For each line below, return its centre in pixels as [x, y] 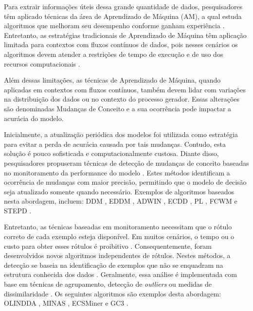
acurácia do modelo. [34, 118]
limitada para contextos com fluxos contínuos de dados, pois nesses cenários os [121, 44]
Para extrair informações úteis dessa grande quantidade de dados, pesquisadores [123, 6]
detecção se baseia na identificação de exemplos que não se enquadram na [114, 265]
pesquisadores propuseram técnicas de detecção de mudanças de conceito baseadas [126, 163]
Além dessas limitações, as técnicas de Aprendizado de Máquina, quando [112, 80]
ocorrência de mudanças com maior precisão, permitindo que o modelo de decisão [125, 182]
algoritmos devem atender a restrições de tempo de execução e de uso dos [114, 54]
